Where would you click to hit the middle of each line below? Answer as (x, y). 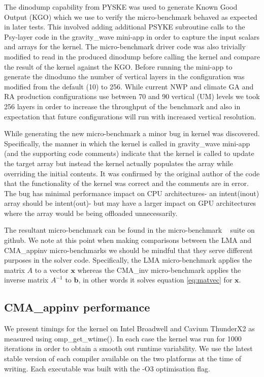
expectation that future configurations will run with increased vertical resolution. (130, 116)
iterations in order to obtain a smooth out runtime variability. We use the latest (128, 348)
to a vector (52, 270)
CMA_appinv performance (77, 307)
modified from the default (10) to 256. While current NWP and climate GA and (129, 86)
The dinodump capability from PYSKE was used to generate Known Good (121, 7)
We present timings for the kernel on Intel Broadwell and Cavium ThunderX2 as (129, 328)
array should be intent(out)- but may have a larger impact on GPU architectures (130, 203)
